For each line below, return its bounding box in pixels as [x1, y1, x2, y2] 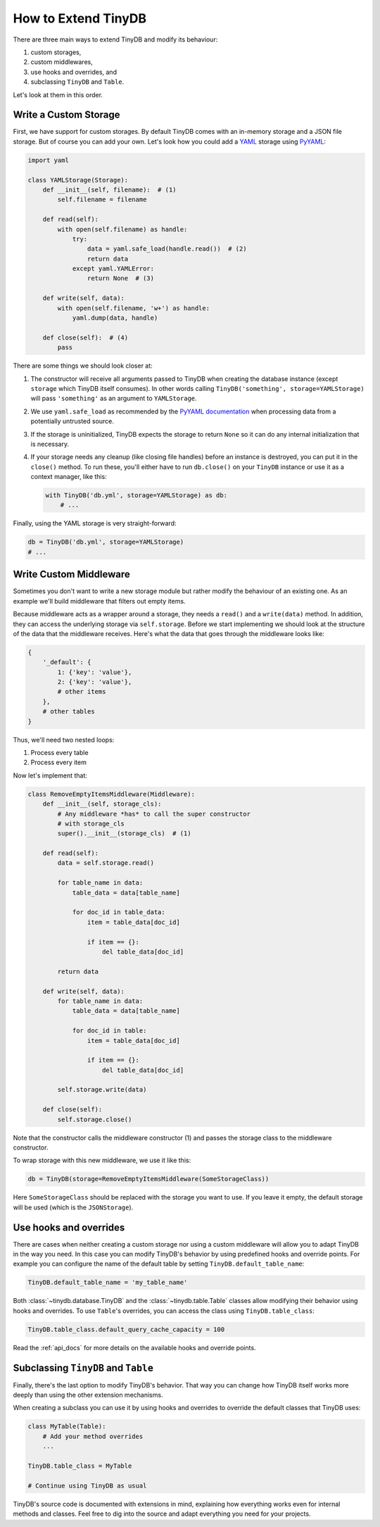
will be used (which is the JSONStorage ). [13, 1203, 134, 1211]
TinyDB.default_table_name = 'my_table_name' [27, 1278, 188, 1287]
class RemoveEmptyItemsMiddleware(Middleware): [27, 790, 195, 798]
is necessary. [30, 440, 70, 448]
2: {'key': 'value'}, [57, 678, 132, 686]
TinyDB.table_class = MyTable [27, 1462, 132, 1470]
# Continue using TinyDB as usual [27, 1481, 147, 1490]
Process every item [30, 758, 87, 767]
